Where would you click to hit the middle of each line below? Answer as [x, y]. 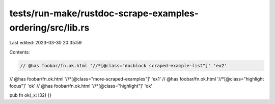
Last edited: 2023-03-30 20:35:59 [46, 43]
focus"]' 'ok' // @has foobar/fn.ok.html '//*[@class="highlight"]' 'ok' [81, 86]
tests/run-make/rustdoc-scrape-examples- [104, 13]
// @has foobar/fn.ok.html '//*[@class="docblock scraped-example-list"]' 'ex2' [123, 66]
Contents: [20, 52]
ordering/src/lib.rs [49, 28]
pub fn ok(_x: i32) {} [31, 95]
